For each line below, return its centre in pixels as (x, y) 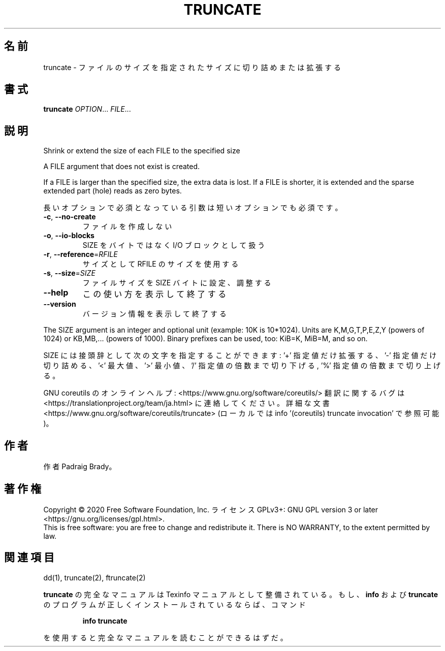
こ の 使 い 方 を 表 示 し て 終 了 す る (154, 294)
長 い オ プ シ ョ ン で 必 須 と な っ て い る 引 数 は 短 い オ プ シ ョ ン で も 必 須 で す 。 (193, 208)
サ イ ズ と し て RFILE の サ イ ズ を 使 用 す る (161, 264)
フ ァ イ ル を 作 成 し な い (127, 226)
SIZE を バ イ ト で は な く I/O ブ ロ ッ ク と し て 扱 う (174, 245)
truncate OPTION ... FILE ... (87, 109)
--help (56, 293)
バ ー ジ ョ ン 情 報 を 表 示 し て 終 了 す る (154, 314)
